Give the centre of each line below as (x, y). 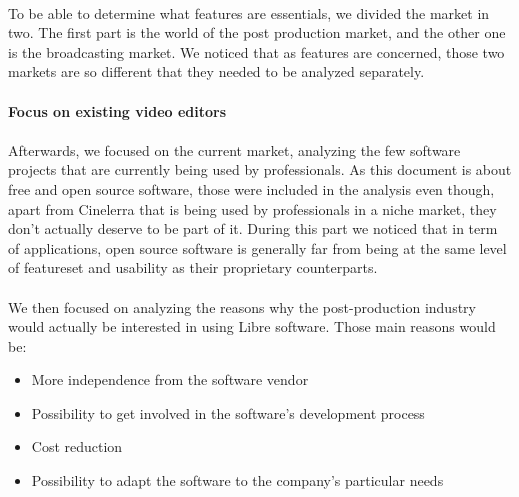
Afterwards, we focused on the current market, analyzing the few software (234, 149)
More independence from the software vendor (170, 379)
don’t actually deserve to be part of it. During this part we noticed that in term (253, 228)
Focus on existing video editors (117, 110)
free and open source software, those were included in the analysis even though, (251, 188)
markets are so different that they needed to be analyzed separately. (216, 71)
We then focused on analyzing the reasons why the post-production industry (242, 306)
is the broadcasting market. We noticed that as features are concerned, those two (256, 51)
